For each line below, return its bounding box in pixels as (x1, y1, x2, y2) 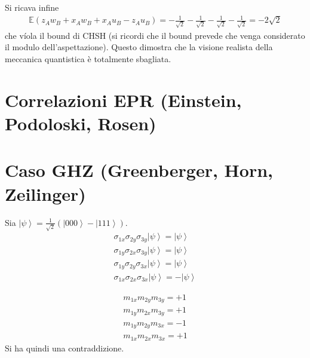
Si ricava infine (5, 1, 59, 13)
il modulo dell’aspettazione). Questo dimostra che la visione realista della (5, 41, 273, 53)
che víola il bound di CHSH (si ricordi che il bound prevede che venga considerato (5, 29, 305, 41)
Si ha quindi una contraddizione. (5, 341, 124, 354)
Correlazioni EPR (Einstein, (5, 87, 242, 112)
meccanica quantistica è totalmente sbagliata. (5, 53, 171, 65)
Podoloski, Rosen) (5, 111, 156, 135)
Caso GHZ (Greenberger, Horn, (5, 158, 273, 182)
